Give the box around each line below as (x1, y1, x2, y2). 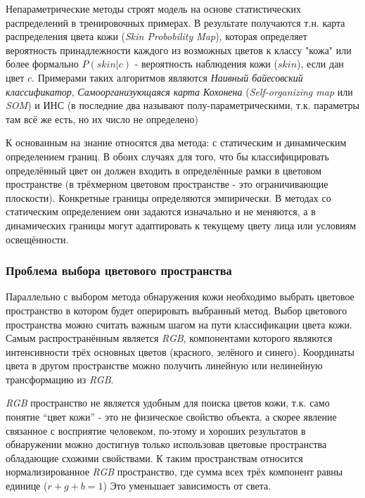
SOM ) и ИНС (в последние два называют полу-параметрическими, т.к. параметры (6, 98, 359, 113)
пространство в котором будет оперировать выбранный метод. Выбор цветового (6, 302, 347, 317)
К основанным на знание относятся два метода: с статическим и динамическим (6, 135, 347, 150)
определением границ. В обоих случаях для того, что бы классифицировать (6, 148, 329, 163)
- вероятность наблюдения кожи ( (134, 56, 278, 71)
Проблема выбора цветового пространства (6, 262, 232, 279)
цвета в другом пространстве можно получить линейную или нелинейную (6, 358, 323, 373)
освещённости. (6, 231, 69, 246)
